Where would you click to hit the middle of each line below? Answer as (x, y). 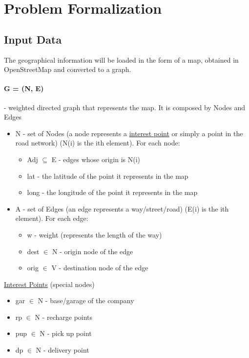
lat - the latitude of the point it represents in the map (108, 176)
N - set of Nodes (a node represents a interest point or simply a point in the (129, 133)
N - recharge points (64, 317)
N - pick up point (66, 333)
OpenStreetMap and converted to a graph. (68, 69)
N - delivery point (62, 350)
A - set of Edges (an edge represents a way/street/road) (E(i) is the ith (122, 208)
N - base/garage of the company (86, 300)
